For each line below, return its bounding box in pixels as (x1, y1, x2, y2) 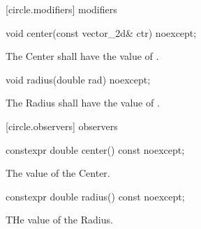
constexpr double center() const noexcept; (6, 142, 185, 157)
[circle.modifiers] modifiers (6, 2, 117, 16)
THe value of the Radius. (6, 212, 113, 227)
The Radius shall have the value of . (6, 95, 160, 110)
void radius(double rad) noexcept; (6, 72, 151, 86)
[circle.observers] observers (6, 118, 118, 133)
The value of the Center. (6, 166, 110, 180)
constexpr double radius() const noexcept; (6, 189, 185, 203)
